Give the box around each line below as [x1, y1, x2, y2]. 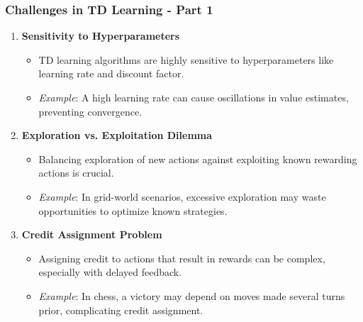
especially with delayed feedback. [38, 265, 182, 279]
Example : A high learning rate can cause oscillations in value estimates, [38, 90, 349, 104]
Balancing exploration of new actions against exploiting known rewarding [38, 151, 357, 166]
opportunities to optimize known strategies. [38, 203, 228, 218]
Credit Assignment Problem [21, 227, 162, 242]
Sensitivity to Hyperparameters [21, 28, 180, 43]
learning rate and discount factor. [38, 66, 184, 81]
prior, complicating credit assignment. [38, 302, 203, 317]
